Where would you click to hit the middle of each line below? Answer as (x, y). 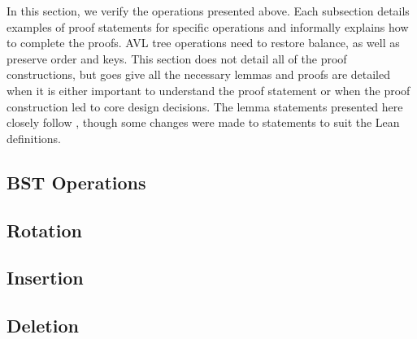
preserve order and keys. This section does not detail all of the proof (177, 58)
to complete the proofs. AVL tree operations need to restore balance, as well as (203, 43)
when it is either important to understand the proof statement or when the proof (208, 90)
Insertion (45, 278)
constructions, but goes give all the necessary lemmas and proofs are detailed (198, 74)
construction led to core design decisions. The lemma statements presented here (205, 106)
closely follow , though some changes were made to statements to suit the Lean (203, 122)
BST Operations (76, 182)
